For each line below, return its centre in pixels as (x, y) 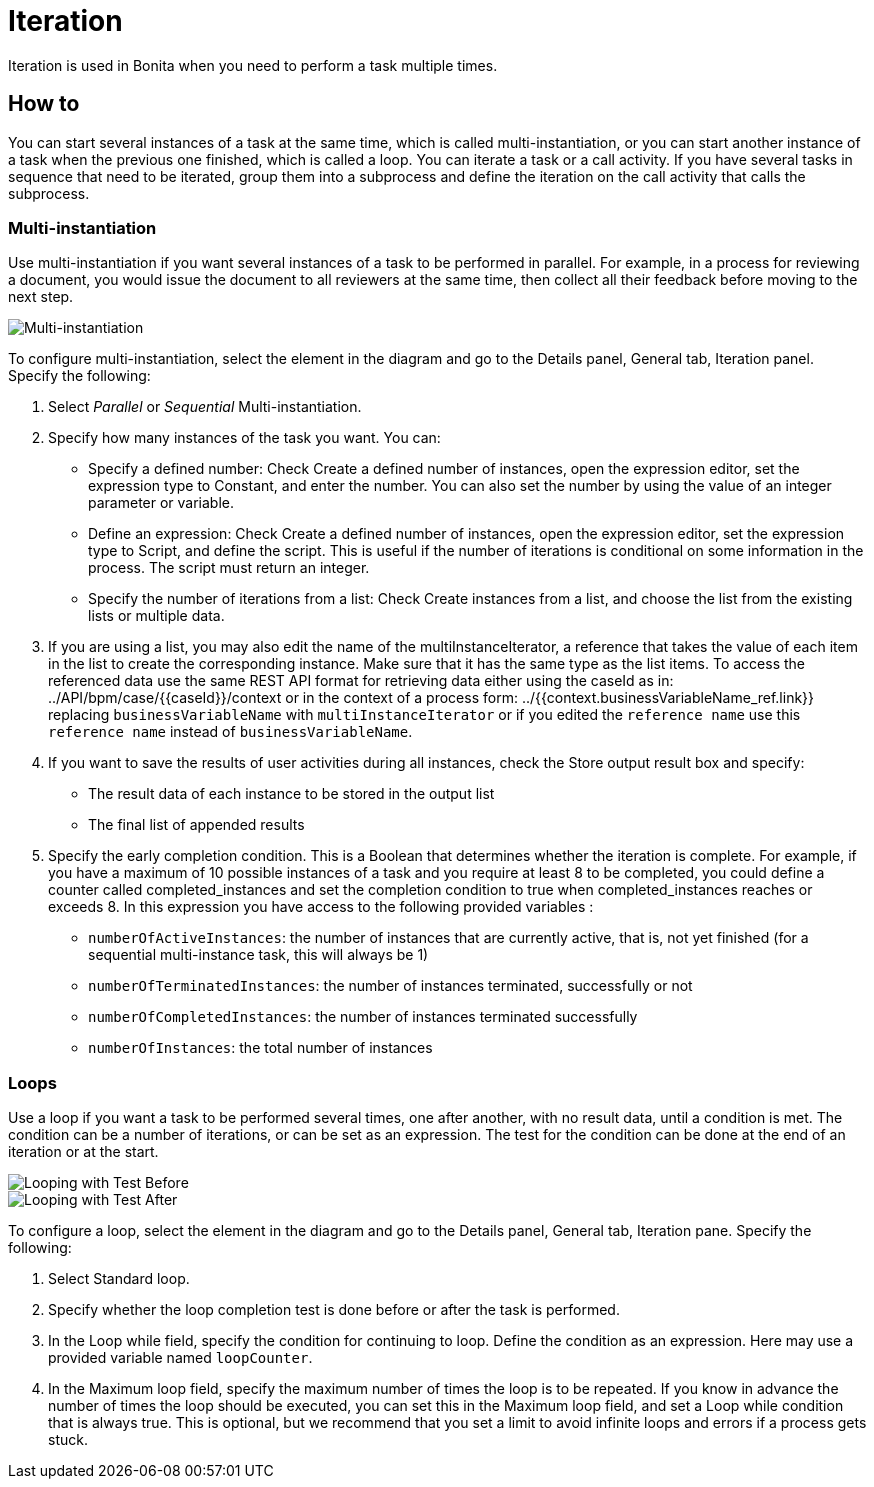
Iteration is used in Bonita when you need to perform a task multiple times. (253, 65)
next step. (41, 297)
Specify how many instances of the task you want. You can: (244, 438)
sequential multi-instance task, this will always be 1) (258, 955)
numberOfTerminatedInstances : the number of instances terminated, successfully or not (390, 986)
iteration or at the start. (83, 1152)
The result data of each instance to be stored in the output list (291, 794)
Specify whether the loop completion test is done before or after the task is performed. (334, 1310)
